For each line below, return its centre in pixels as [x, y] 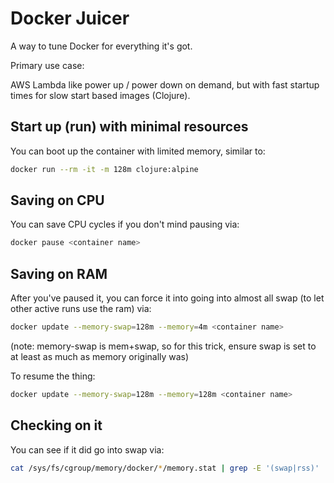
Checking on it [56, 425]
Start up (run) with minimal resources [129, 127]
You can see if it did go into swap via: [87, 449]
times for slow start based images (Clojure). [100, 95]
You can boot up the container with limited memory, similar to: [138, 151]
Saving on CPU [57, 200]
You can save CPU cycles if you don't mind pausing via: [125, 224]
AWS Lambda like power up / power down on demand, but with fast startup [165, 84]
